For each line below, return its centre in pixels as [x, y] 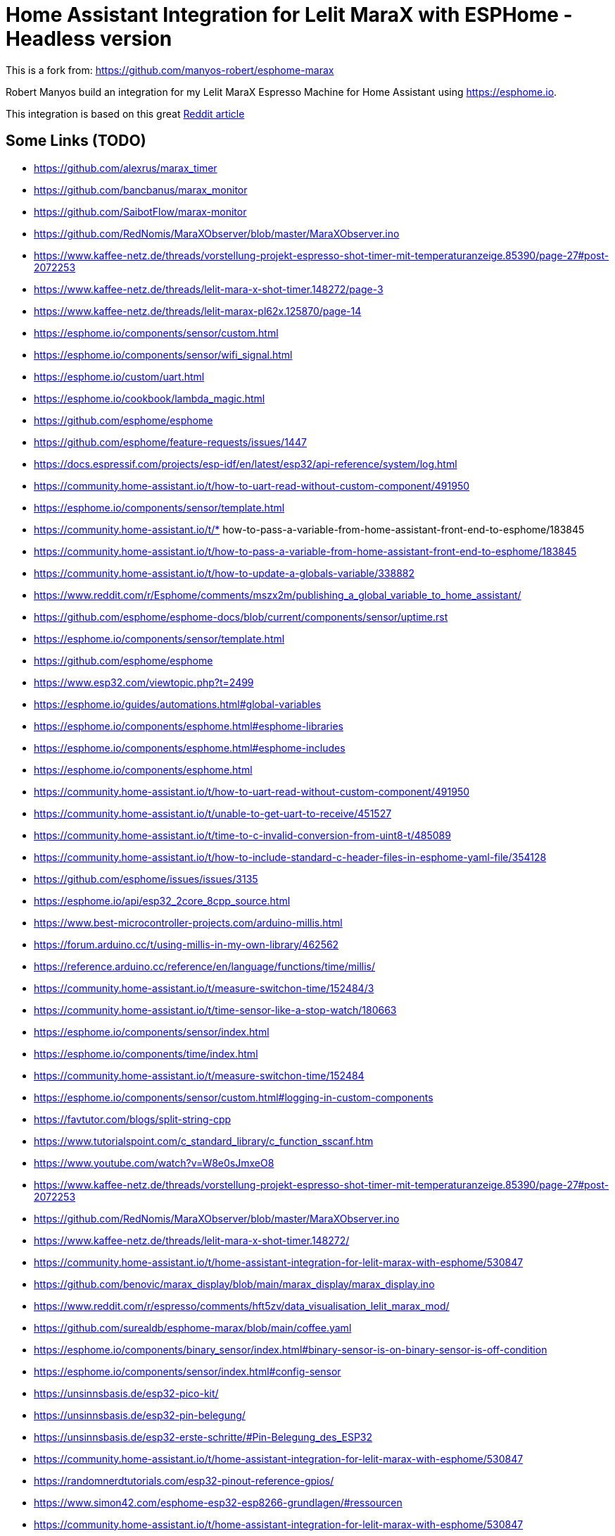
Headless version [89, 39]
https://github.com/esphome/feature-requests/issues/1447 [170, 442]
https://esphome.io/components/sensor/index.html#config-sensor [188, 1371]
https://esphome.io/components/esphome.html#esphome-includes [190, 748]
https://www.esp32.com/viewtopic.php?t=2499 [144, 682]
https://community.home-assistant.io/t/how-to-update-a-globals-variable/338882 [224, 573]
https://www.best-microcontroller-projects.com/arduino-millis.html [188, 922]
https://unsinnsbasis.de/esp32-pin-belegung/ [140, 1415]
